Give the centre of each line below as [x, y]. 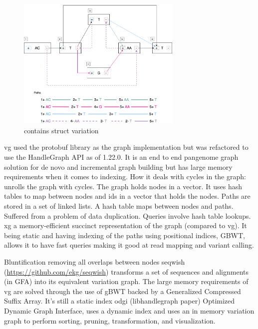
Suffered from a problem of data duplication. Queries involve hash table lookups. [128, 215]
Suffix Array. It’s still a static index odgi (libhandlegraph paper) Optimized [120, 301]
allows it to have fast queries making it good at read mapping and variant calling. [129, 245]
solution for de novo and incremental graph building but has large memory [118, 166]
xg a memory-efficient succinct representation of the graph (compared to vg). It [126, 225]
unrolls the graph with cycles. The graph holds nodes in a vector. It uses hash [123, 186]
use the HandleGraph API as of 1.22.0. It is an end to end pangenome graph [121, 157]
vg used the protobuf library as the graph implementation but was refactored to [126, 147]
